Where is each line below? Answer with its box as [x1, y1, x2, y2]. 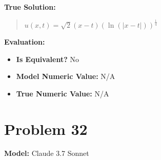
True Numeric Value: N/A [16, 88, 109, 98]
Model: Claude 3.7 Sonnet [4, 148, 89, 158]
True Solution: [4, 2, 56, 12]
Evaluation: [4, 36, 45, 47]
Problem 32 [4, 118, 88, 139]
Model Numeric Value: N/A [16, 71, 115, 82]
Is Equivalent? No [16, 53, 79, 64]
